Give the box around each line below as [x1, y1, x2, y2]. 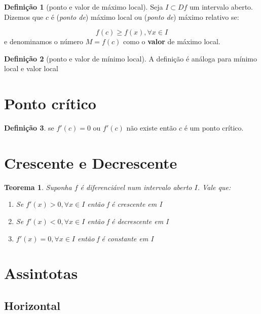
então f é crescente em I [87, 199, 162, 209]
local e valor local [4, 63, 58, 74]
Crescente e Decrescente [4, 152, 177, 173]
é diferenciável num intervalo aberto [80, 181, 192, 192]
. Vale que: [197, 181, 231, 192]
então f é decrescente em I [87, 216, 169, 226]
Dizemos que [4, 11, 44, 22]
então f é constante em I [78, 233, 154, 243]
